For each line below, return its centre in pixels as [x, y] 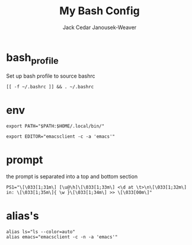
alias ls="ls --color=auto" [41, 232]
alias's [23, 216]
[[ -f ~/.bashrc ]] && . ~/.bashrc [50, 87]
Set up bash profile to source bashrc [51, 76]
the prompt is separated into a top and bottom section [72, 177]
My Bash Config [100, 11]
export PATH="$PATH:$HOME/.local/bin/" [55, 126]
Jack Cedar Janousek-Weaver [100, 27]
